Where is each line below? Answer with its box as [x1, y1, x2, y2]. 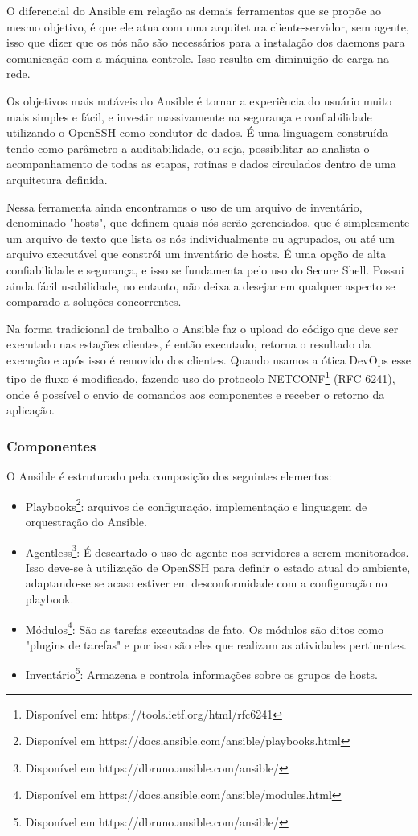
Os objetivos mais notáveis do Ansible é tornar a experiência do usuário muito [6, 92, 392, 109]
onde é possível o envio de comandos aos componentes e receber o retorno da [6, 385, 385, 402]
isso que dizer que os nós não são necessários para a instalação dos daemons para [6, 34, 405, 51]
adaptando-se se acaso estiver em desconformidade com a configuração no [25, 574, 387, 591]
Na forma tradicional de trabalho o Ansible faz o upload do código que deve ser [6, 319, 399, 336]
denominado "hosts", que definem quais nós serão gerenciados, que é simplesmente [6, 214, 410, 231]
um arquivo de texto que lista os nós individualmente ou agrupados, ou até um [6, 229, 395, 246]
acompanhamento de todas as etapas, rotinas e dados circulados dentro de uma [6, 155, 396, 172]
